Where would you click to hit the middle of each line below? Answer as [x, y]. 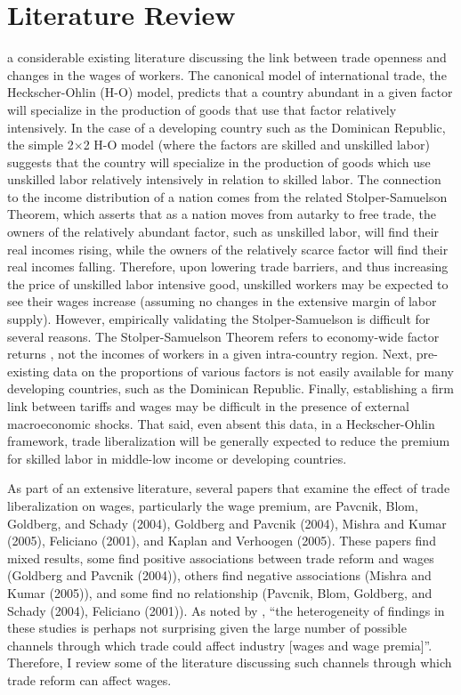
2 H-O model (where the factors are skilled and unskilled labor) [256, 145]
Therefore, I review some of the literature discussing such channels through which [230, 663]
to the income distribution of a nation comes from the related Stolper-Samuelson [227, 196]
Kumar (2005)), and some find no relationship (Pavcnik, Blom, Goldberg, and [220, 592]
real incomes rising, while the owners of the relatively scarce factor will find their [228, 249]
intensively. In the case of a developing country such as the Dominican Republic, [226, 127]
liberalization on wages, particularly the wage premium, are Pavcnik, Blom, [213, 505]
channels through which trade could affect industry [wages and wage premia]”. [220, 645]
